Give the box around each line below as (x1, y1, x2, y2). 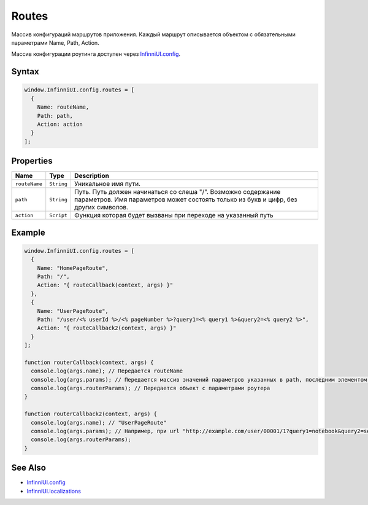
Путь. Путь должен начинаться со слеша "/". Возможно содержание (74, 188, 281, 196)
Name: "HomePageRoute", (37, 264, 109, 271)
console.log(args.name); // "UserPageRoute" (31, 419, 167, 426)
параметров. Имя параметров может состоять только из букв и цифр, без (74, 195, 297, 204)
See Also (11, 463, 46, 473)
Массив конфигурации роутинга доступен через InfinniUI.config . (11, 50, 181, 58)
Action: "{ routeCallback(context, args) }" (37, 282, 174, 288)
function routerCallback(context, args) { (24, 359, 154, 366)
